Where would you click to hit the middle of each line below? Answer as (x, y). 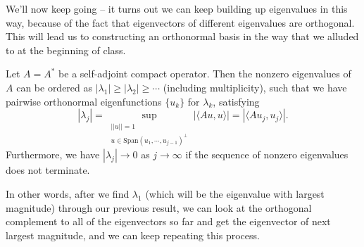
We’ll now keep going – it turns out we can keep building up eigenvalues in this (177, 8)
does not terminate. (48, 170)
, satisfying (236, 101)
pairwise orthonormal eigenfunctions (84, 101)
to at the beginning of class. (66, 50)
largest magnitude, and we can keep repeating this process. (133, 235)
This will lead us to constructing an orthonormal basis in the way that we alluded (182, 36)
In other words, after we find (68, 193)
